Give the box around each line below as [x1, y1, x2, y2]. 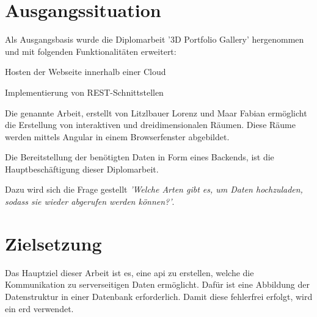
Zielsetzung [5, 230, 102, 255]
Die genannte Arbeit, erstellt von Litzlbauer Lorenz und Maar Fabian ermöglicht [5, 106, 307, 119]
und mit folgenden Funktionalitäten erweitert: [5, 45, 177, 57]
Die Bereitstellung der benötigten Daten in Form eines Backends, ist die [5, 151, 274, 163]
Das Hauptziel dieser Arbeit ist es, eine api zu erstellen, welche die [5, 266, 254, 279]
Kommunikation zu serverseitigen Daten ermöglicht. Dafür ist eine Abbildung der [5, 278, 310, 291]
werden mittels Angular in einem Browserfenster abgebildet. [5, 130, 230, 143]
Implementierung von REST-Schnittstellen [5, 85, 164, 98]
